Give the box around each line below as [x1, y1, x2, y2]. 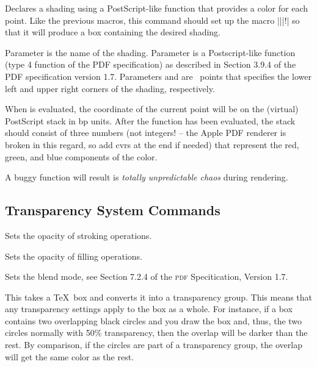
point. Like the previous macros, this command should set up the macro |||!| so [5, 13, 300, 26]
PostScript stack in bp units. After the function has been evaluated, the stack [5, 114, 296, 127]
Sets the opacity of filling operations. [5, 249, 142, 262]
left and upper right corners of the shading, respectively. [5, 82, 215, 94]
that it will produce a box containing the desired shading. [5, 26, 220, 38]
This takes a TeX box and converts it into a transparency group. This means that [5, 290, 313, 303]
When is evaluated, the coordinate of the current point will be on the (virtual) [5, 102, 299, 115]
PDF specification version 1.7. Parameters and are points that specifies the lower [5, 69, 312, 82]
